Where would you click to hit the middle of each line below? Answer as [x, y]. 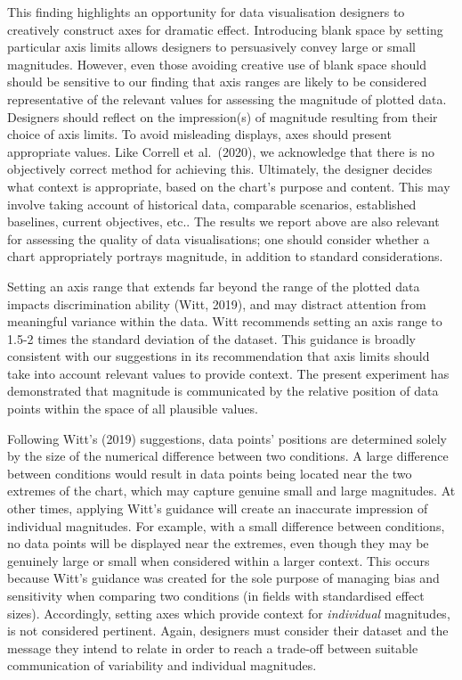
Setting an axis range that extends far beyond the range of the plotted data [214, 286]
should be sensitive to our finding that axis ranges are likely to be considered [217, 82]
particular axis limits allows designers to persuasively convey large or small [211, 47]
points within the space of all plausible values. [133, 409]
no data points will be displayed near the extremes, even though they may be [218, 543]
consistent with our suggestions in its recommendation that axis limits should [219, 356]
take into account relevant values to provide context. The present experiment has [228, 373]
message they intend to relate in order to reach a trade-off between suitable [213, 647]
